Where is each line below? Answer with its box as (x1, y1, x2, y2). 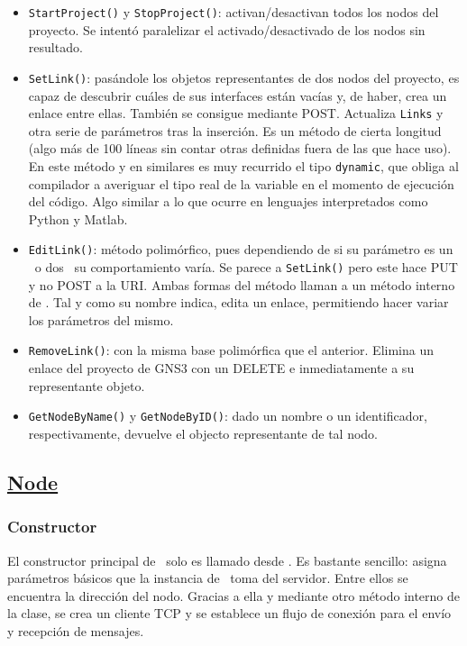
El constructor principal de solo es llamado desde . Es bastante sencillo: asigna (7, 550, 447, 569)
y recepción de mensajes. (7, 621, 144, 640)
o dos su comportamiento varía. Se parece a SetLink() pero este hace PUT (34, 258, 458, 277)
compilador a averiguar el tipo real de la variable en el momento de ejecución (28, 174, 454, 193)
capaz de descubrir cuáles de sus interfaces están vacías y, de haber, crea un (28, 86, 447, 105)
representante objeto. (28, 376, 145, 395)
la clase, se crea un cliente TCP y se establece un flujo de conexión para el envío (7, 604, 452, 623)
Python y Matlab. (28, 209, 128, 228)
